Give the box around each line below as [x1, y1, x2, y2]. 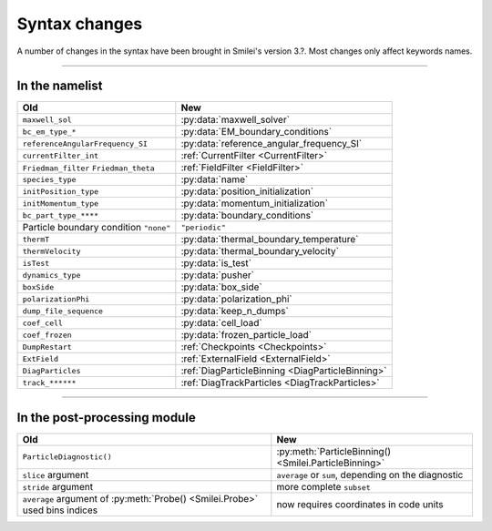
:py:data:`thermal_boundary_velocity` [180, 245, 339, 258]
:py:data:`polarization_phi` [180, 292, 292, 305]
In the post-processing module [16, 410, 196, 425]
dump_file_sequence [22, 306, 104, 316]
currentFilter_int [22, 150, 99, 160]
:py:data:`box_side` [180, 281, 263, 293]
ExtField [22, 353, 59, 363]
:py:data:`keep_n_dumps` [180, 305, 289, 318]
